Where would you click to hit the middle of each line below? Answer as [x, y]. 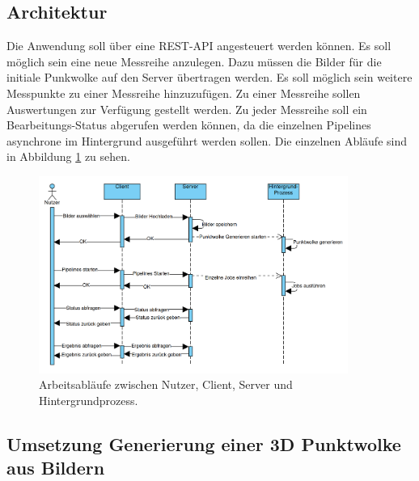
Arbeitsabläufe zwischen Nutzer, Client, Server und [166, 384]
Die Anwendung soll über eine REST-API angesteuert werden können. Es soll [199, 46]
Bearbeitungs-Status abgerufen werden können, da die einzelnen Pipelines [189, 125]
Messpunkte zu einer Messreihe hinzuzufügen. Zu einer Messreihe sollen [184, 93]
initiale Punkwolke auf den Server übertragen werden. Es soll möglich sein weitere [209, 77]
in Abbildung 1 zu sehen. [68, 156]
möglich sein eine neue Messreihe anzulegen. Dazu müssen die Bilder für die [194, 61]
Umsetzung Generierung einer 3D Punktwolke [204, 443]
